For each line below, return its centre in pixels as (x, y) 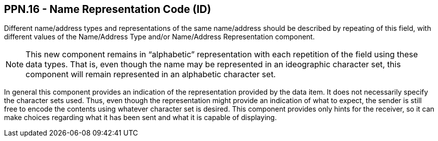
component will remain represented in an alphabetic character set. (151, 74)
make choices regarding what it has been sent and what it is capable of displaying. (141, 118)
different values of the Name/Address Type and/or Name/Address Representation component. (159, 37)
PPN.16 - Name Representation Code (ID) (108, 9)
